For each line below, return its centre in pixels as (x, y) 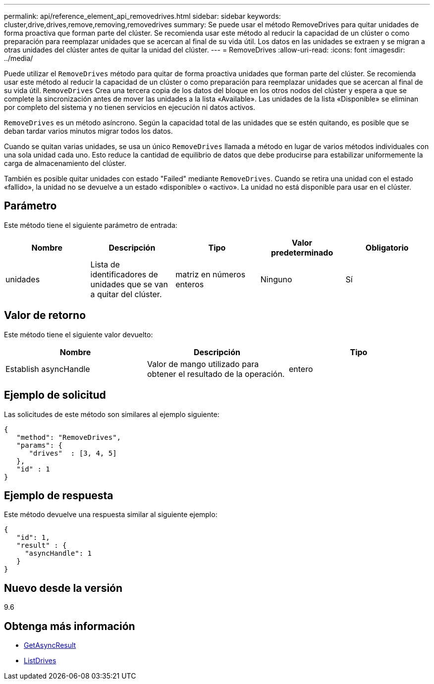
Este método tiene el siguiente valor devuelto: (79, 334)
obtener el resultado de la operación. (216, 374)
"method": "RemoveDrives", (69, 437)
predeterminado (302, 252)
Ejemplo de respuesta (59, 495)
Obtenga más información (70, 626)
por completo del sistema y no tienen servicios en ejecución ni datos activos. (130, 107)
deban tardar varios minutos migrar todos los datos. (88, 131)
